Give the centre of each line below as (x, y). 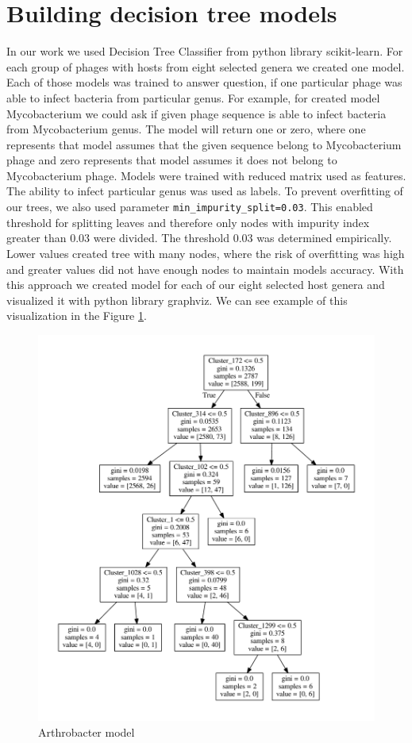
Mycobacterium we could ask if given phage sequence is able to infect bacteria (196, 113)
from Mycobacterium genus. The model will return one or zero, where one (186, 129)
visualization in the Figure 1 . (77, 316)
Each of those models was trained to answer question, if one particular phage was (204, 82)
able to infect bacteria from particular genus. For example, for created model (193, 97)
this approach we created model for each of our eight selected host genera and (196, 285)
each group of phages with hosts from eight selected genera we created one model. (206, 66)
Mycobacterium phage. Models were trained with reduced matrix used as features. (206, 175)
